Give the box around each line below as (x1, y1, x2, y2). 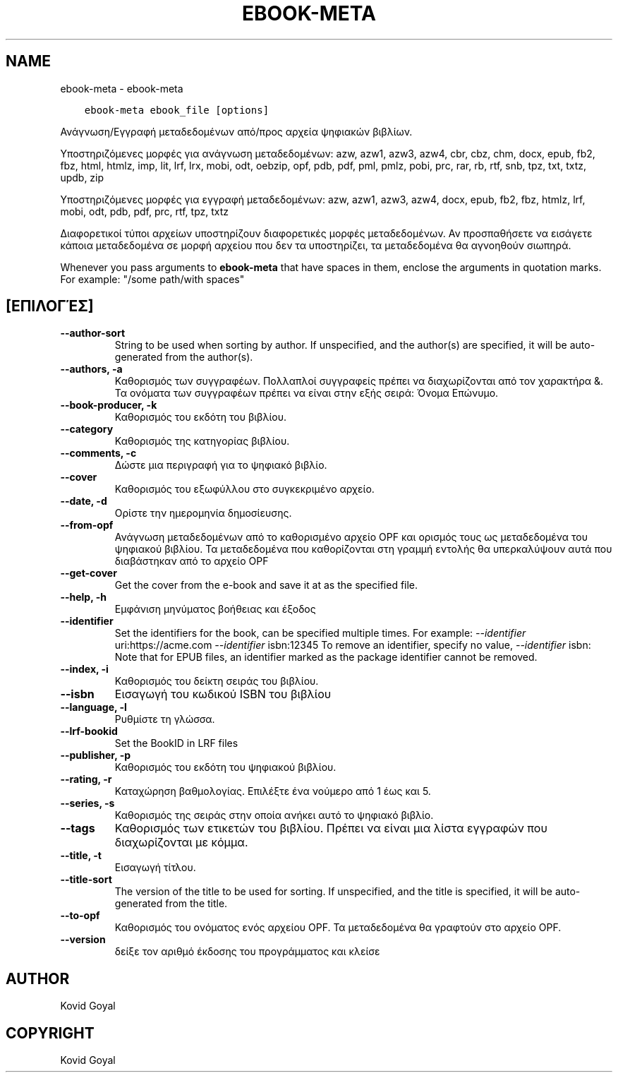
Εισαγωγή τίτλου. (114, 861, 196, 874)
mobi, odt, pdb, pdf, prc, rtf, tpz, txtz (60, 205, 229, 217)
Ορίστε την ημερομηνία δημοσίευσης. (114, 507, 292, 520)
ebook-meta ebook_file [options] (84, 104, 269, 116)
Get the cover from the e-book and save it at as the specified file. (114, 579, 418, 592)
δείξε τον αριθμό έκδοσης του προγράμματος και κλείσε (114, 945, 380, 958)
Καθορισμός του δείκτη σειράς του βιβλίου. (114, 675, 319, 688)
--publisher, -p (60, 749, 131, 762)
